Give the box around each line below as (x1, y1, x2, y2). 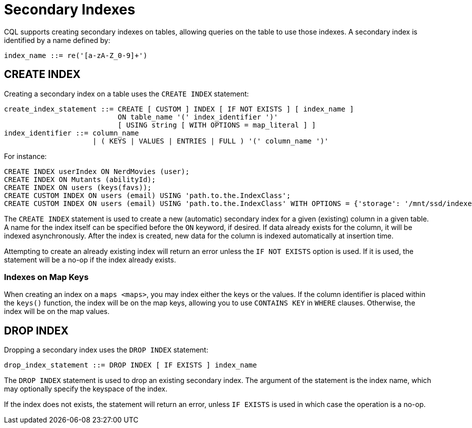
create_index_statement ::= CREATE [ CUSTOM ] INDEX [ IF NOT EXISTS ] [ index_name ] (4, 104, 354, 113)
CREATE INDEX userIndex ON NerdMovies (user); (4, 167, 189, 175)
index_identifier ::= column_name (4, 128, 139, 137)
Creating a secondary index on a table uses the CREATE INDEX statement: (4, 89, 249, 98)
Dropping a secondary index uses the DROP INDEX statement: (4, 345, 208, 354)
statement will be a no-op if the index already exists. (4, 255, 176, 264)
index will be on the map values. (4, 307, 110, 316)
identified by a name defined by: (4, 35, 110, 44)
